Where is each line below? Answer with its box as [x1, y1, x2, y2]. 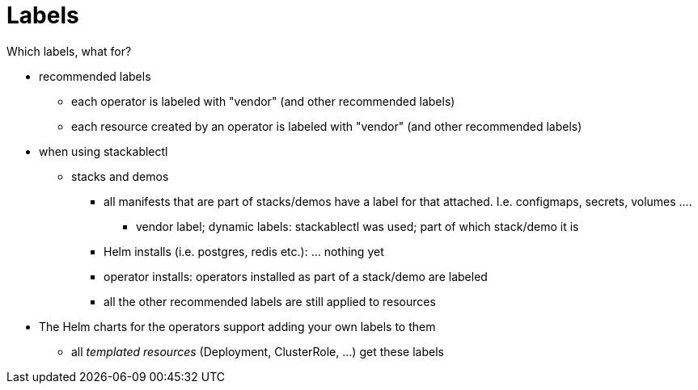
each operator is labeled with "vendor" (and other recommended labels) [71, 94, 455, 108]
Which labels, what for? [6, 44, 132, 58]
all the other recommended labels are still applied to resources [104, 294, 436, 308]
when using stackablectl [39, 144, 168, 158]
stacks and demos [71, 169, 169, 183]
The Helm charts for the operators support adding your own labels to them [39, 319, 436, 333]
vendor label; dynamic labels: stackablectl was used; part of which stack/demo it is [136, 219, 579, 233]
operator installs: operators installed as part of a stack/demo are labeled [104, 269, 488, 283]
